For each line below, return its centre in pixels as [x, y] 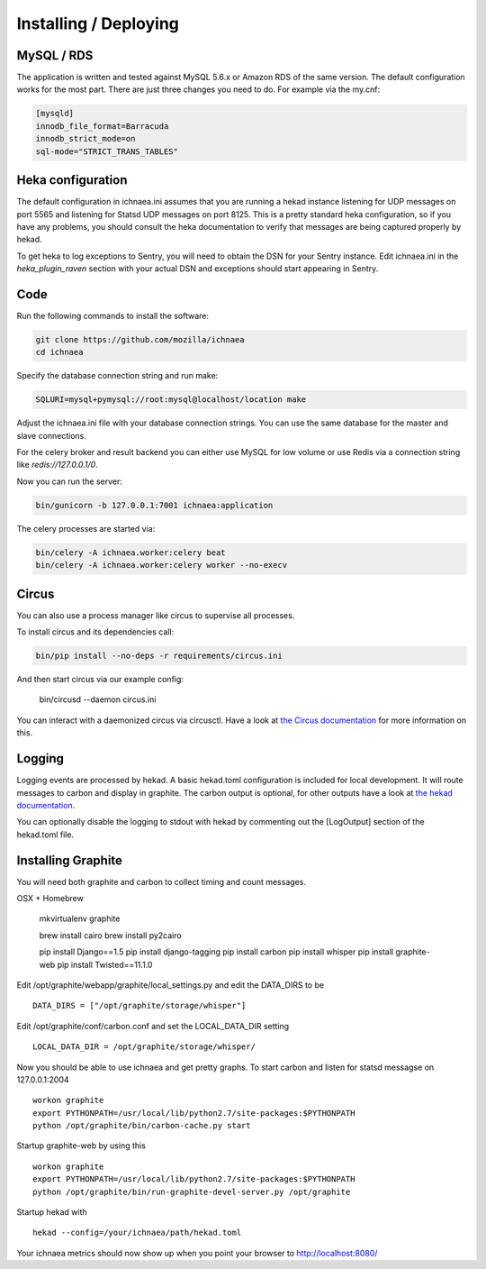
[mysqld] [55, 114]
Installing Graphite [70, 860]
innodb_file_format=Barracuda [102, 126]
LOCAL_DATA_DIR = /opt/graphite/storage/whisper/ [144, 1047]
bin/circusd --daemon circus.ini [98, 699]
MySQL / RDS [55, 55]
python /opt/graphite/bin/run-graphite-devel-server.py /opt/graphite [192, 1191]
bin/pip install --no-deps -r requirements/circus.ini [159, 656]
